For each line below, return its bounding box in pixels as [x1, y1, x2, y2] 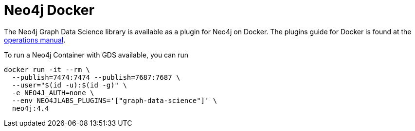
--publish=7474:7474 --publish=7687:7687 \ [12, 73, 180, 81]
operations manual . [4, 35, 66, 44]
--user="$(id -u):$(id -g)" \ [12, 81, 127, 89]
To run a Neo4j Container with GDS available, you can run [4, 50, 189, 59]
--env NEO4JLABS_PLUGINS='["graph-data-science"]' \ [12, 96, 217, 104]
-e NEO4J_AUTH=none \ [12, 88, 94, 97]
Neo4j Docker [4, 2, 94, 18]
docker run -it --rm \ [4, 65, 90, 73]
